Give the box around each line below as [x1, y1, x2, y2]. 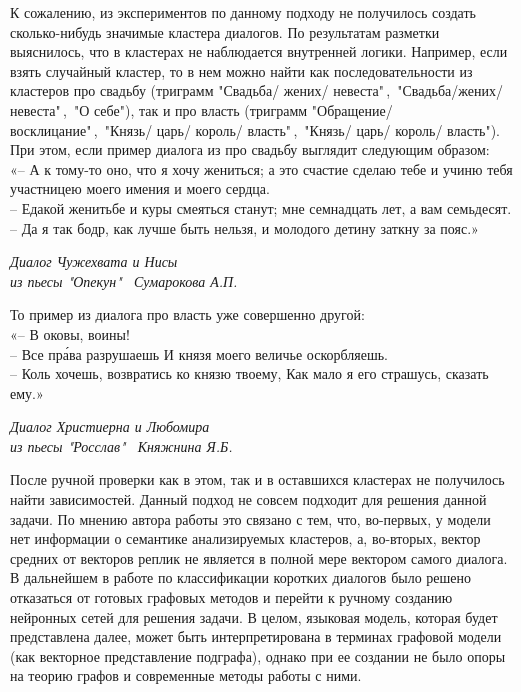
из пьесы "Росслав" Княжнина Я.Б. [10, 435, 233, 456]
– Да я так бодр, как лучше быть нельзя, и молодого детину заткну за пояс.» [10, 217, 479, 238]
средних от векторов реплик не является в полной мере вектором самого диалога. [10, 547, 508, 568]
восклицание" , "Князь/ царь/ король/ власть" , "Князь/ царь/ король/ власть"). [10, 119, 500, 140]
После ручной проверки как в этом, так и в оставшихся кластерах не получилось [10, 469, 505, 490]
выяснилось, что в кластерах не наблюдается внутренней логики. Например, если [10, 41, 508, 62]
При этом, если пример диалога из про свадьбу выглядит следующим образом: [10, 139, 490, 160]
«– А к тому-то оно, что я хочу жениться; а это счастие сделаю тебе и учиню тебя [10, 158, 513, 179]
